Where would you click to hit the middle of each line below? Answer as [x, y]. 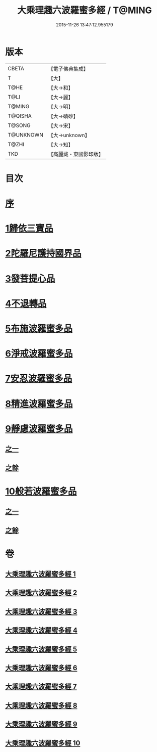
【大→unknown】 [69, 135]
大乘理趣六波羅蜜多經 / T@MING [85, 10]
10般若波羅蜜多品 [41, 491]
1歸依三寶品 [29, 229]
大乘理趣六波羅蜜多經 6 [41, 668]
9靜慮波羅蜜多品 [39, 429]
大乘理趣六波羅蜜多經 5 [41, 649]
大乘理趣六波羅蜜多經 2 [41, 593]
